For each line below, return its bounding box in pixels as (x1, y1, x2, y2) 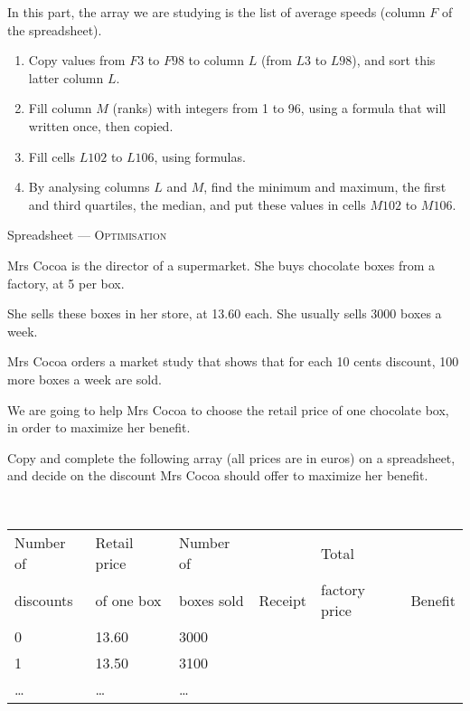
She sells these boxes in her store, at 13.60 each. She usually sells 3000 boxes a (7, 304, 442, 323)
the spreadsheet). (7, 20, 102, 39)
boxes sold (178, 589, 244, 611)
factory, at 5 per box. (7, 273, 125, 292)
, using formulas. (154, 147, 246, 166)
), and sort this (352, 51, 436, 70)
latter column (28, 68, 104, 87)
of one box (95, 589, 162, 611)
